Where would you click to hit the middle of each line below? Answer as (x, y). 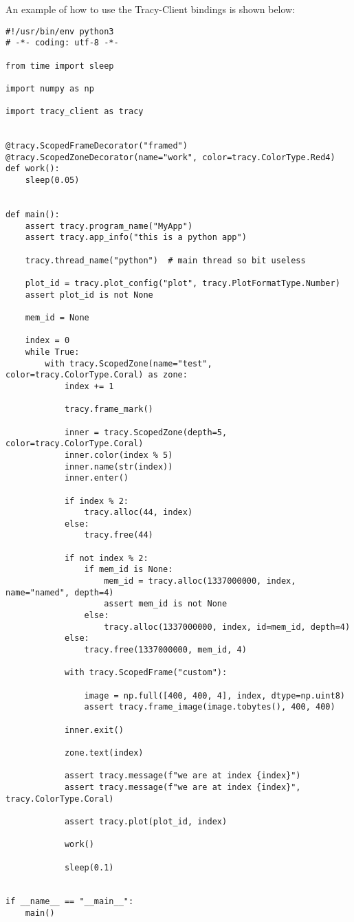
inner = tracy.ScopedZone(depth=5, (146, 432)
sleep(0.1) (89, 867)
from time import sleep (60, 66)
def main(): (33, 215)
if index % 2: (96, 501)
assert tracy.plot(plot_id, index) (146, 821)
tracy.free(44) (119, 535)
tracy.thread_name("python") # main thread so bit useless (165, 260)
